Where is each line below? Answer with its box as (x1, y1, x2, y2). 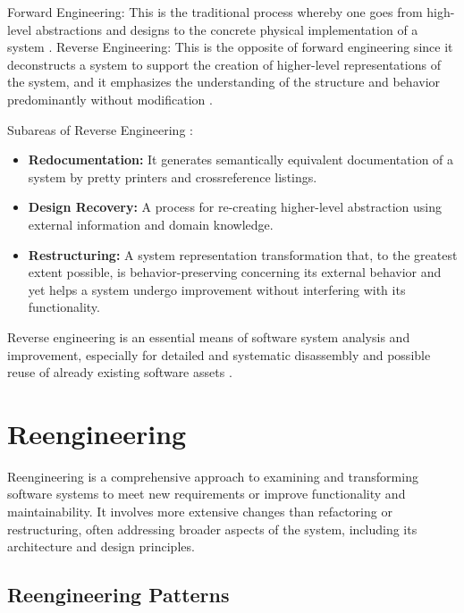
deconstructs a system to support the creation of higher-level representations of (7, 55, 441, 73)
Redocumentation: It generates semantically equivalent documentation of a (28, 150, 454, 169)
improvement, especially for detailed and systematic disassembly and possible (7, 345, 431, 364)
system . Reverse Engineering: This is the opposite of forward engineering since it (7, 38, 453, 56)
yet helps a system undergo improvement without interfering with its (28, 280, 406, 298)
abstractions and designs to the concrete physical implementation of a (35, 20, 418, 38)
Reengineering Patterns (7, 581, 230, 609)
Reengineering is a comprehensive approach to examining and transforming (7, 466, 418, 485)
